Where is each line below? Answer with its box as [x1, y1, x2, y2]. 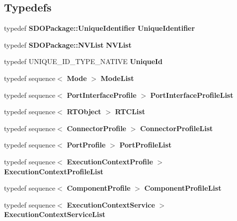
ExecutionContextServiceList [4, 209, 106, 220]
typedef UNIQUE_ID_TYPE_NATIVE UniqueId [4, 56, 163, 67]
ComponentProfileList [144, 183, 222, 193]
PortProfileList [119, 140, 172, 150]
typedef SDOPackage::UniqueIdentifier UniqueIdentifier [4, 23, 195, 33]
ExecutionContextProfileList [4, 166, 104, 176]
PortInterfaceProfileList [150, 89, 234, 100]
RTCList [115, 106, 145, 117]
